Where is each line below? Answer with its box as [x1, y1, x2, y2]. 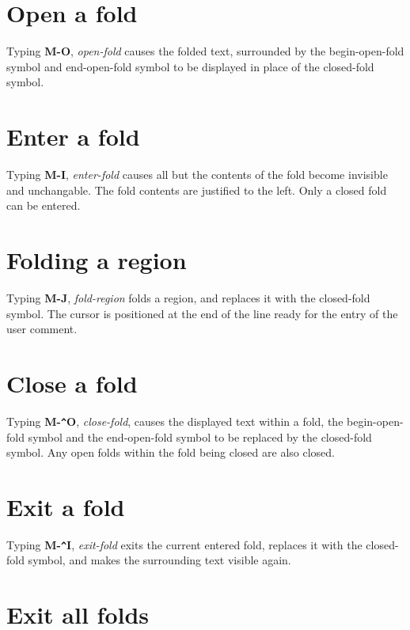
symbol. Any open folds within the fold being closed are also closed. [6, 444, 335, 461]
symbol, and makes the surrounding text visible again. [28, 552, 291, 568]
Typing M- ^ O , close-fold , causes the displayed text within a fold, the [6, 412, 344, 429]
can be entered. [6, 197, 81, 214]
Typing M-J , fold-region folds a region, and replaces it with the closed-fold [6, 289, 370, 306]
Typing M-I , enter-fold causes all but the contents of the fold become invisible [6, 166, 388, 183]
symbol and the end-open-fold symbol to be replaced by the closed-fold [28, 428, 372, 445]
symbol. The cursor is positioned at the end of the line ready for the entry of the [6, 305, 398, 321]
